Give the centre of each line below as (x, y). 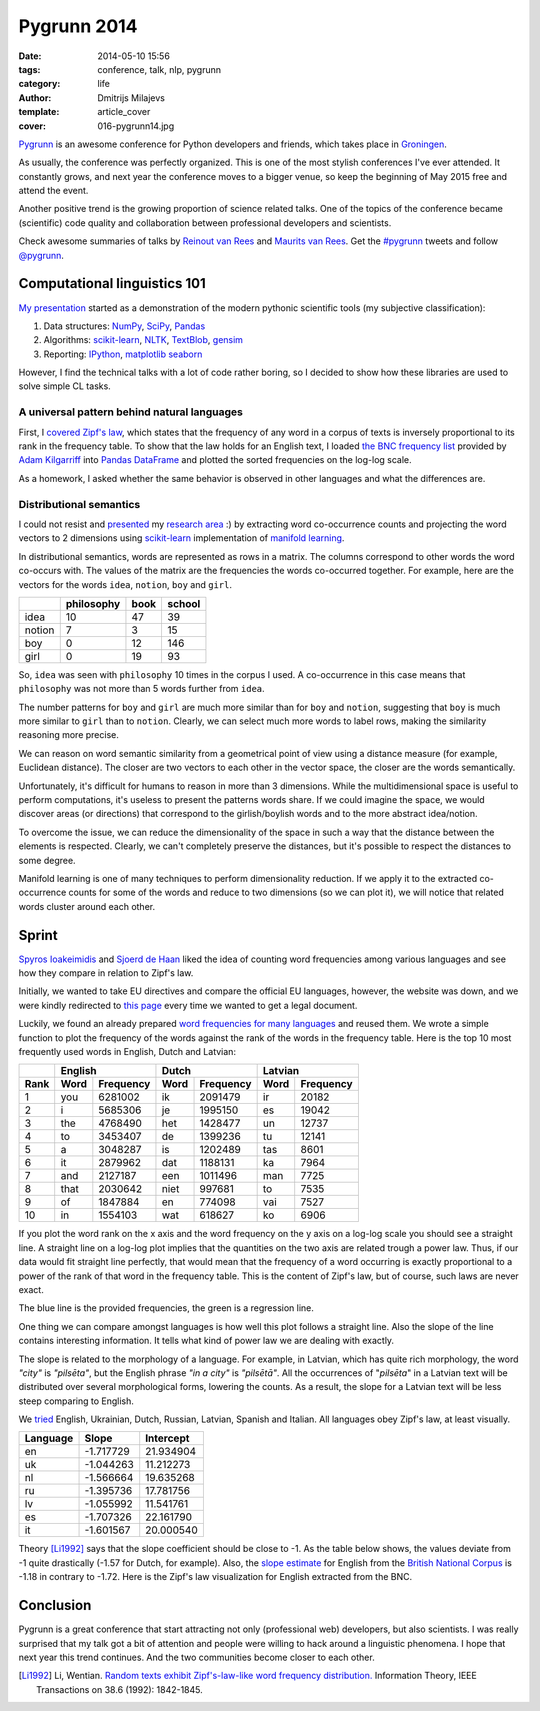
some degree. (47, 860)
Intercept (167, 1438)
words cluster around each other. (86, 906)
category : (39, 84)
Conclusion (55, 1605)
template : (39, 112)
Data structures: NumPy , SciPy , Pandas (124, 326)
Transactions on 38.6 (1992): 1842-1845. (120, 1689)
